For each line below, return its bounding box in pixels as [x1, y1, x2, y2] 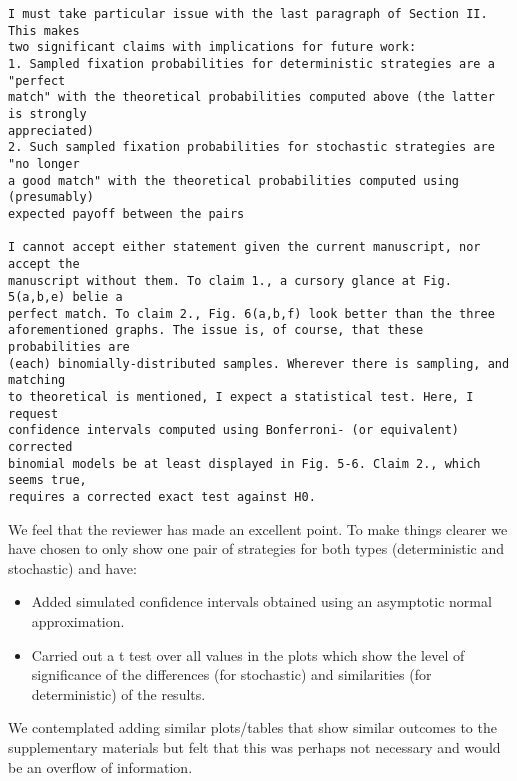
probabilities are [8, 340, 130, 355]
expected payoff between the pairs [8, 206, 245, 221]
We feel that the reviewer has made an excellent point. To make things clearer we [8, 518, 508, 539]
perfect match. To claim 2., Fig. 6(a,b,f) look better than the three [8, 306, 495, 321]
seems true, [8, 473, 87, 488]
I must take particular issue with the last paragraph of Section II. [8, 7, 488, 21]
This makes [8, 23, 80, 38]
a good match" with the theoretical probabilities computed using [8, 173, 460, 188]
